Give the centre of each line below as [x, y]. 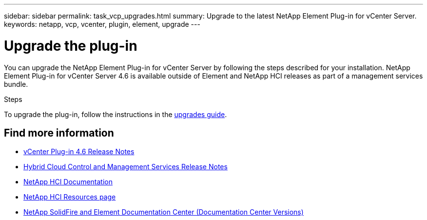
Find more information [59, 133]
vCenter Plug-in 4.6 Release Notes [79, 152]
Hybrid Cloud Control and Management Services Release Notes [126, 167]
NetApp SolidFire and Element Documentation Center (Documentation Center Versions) [164, 212]
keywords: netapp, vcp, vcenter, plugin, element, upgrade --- [102, 24]
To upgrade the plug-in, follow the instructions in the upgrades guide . [116, 114]
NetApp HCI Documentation [68, 182]
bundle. [16, 84]
